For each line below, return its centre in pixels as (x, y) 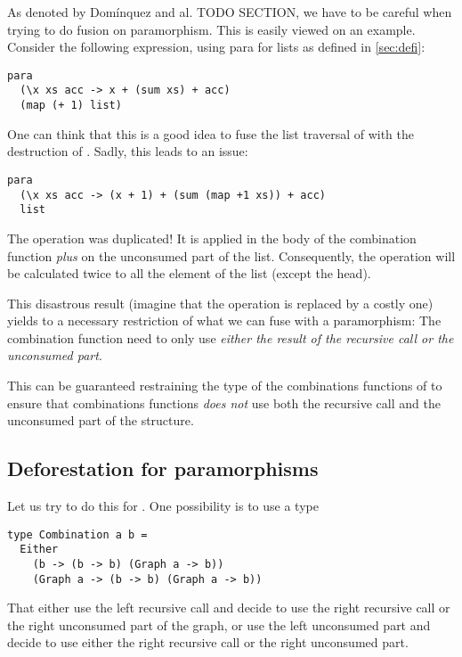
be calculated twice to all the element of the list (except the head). (189, 273)
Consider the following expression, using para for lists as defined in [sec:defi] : (216, 47)
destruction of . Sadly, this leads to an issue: (128, 151)
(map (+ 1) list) (71, 106)
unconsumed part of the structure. (101, 420)
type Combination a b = (77, 534)
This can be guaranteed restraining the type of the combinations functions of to (225, 386)
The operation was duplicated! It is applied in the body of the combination (212, 238)
